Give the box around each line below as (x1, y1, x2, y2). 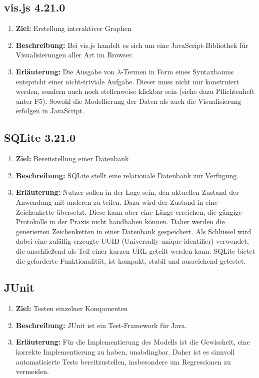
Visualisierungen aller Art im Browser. (15, 49, 134, 60)
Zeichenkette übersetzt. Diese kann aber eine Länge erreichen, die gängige (15, 206, 242, 217)
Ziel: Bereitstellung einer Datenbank (15, 153, 129, 164)
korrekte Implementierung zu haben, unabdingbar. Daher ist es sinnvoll (15, 347, 235, 357)
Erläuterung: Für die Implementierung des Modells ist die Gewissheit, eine (15, 337, 250, 347)
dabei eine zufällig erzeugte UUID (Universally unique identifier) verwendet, (15, 236, 249, 246)
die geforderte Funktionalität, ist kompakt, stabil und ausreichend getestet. (15, 255, 246, 266)
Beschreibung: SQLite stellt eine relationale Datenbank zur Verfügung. (15, 170, 239, 180)
